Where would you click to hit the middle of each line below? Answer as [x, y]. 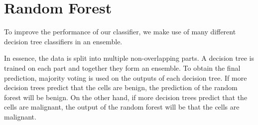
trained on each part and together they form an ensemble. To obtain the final [122, 67]
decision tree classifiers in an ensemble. [63, 41]
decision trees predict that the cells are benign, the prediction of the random [121, 87]
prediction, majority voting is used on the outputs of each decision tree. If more [126, 77]
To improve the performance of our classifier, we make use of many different [120, 32]
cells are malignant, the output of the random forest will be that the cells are [122, 107]
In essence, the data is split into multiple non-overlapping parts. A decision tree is [129, 58]
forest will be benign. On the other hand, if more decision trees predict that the [126, 97]
